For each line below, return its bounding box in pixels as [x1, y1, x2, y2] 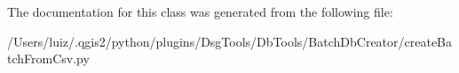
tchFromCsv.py [7, 49, 90, 68]
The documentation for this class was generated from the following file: [7, 3, 393, 20]
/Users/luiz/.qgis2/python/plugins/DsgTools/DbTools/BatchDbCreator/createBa [7, 32, 453, 50]
